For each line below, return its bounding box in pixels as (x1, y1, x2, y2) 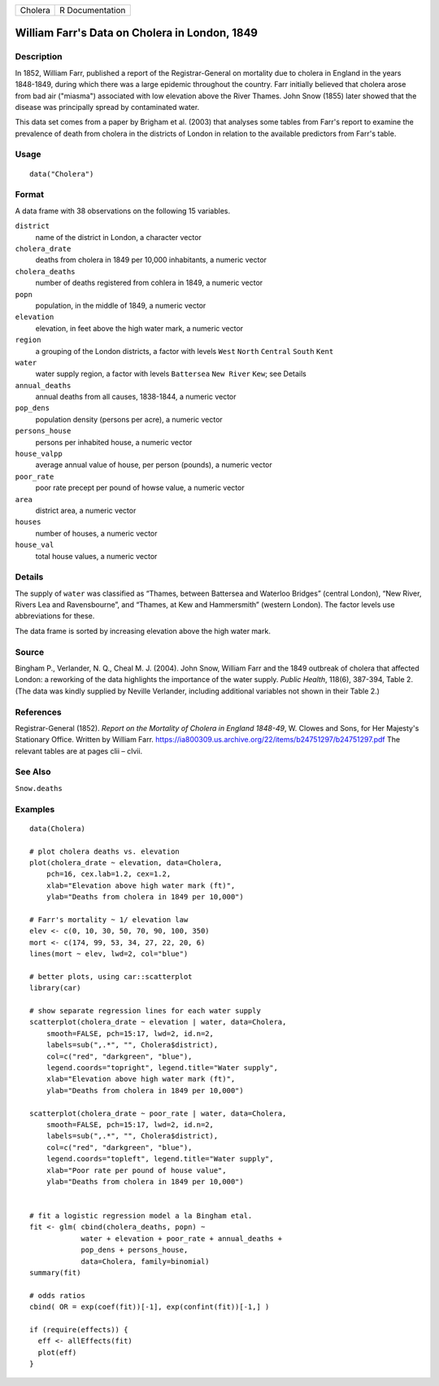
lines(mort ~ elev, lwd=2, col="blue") (29, 949, 189, 959)
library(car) (29, 983, 81, 993)
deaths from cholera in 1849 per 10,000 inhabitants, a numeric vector (35, 255, 267, 265)
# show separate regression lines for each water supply (29, 1006, 262, 1016)
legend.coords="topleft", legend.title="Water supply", (46, 1154, 274, 1164)
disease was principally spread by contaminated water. (15, 102, 200, 111)
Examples (15, 803, 55, 815)
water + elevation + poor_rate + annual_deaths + (80, 1234, 283, 1243)
